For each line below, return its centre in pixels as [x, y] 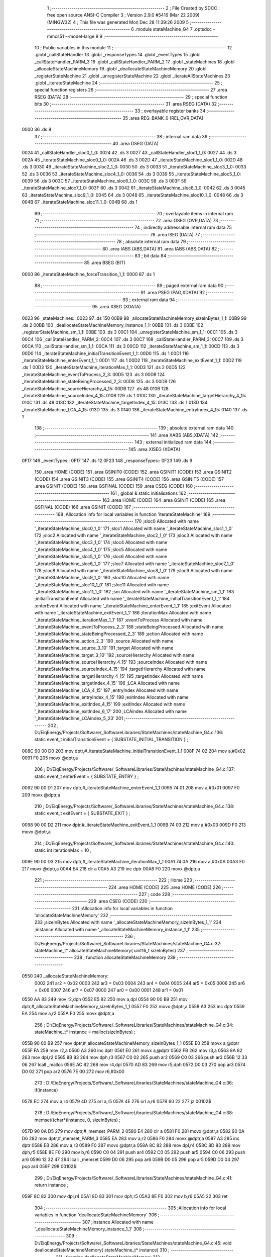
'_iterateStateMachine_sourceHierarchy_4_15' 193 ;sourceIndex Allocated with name [121, 662]
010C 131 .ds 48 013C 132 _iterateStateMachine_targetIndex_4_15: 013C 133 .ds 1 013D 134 [115, 403]
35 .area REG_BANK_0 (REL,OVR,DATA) [163, 118]
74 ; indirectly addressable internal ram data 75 [183, 228]
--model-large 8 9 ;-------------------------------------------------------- [142, 36]
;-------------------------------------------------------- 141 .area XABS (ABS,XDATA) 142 [126, 435]
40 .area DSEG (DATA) [135, 144]
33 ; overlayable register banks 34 [170, 111]
